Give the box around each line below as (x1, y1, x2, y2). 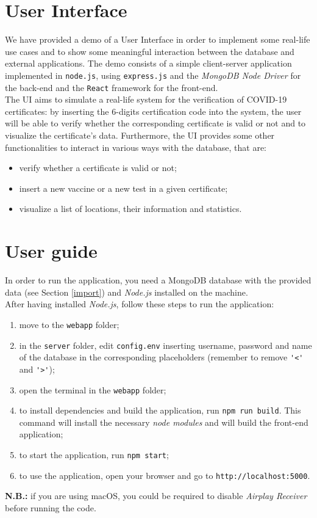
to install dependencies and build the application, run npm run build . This (19, 404, 301, 417)
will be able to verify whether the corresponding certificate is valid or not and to (5, 117, 306, 129)
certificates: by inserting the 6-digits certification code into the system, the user (5, 104, 302, 117)
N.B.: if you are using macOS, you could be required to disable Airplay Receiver (5, 489, 307, 502)
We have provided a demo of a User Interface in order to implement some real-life (5, 33, 310, 46)
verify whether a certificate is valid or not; (19, 161, 177, 174)
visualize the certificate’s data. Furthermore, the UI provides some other (5, 129, 275, 141)
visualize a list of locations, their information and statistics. (19, 202, 242, 215)
